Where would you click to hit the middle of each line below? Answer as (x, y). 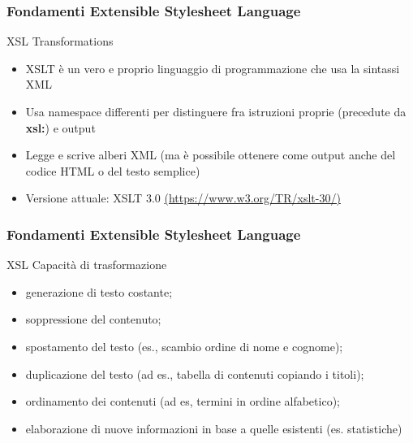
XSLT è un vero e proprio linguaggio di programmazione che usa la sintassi (213, 68)
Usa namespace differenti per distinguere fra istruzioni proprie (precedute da (216, 111)
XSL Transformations (60, 41)
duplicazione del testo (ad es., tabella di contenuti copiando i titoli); (195, 374)
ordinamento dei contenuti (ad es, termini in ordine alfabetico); (183, 401)
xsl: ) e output (60, 127)
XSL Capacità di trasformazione (87, 265)
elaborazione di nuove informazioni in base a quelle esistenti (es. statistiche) (214, 428)
